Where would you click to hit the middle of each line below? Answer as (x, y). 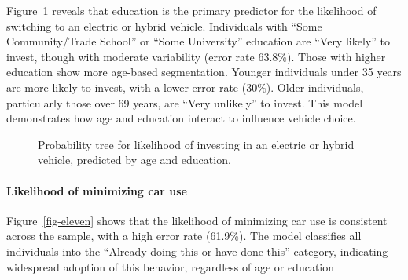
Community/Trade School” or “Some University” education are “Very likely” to (198, 41)
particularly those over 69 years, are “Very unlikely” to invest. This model (185, 102)
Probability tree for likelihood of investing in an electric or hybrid (196, 144)
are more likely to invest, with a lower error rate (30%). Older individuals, (185, 87)
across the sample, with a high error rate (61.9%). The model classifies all (184, 236)
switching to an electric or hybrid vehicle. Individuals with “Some (164, 25)
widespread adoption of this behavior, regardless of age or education (171, 266)
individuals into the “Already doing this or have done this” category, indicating (197, 251)
